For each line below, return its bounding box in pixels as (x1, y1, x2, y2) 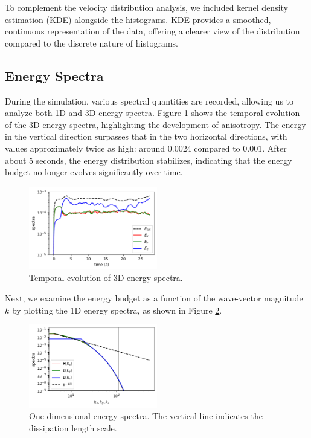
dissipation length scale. (29, 421, 117, 434)
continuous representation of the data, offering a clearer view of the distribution (5, 25, 300, 37)
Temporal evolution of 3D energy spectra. (29, 271, 183, 284)
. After (262, 141, 287, 154)
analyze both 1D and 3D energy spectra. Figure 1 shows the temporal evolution (5, 106, 300, 119)
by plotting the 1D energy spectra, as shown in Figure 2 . (11, 303, 222, 316)
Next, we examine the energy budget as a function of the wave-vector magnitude (5, 292, 303, 304)
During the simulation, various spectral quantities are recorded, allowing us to (5, 94, 294, 107)
